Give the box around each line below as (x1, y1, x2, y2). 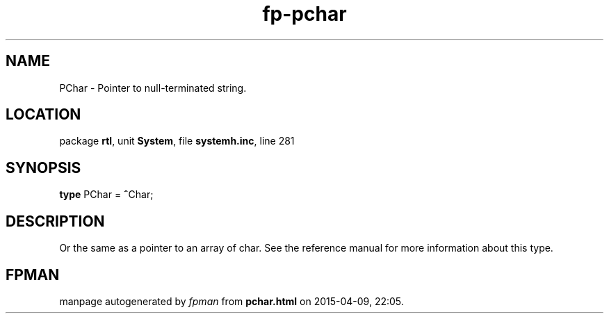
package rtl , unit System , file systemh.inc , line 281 (59, 135, 295, 147)
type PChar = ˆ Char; (59, 188, 154, 201)
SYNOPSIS (6, 158, 81, 177)
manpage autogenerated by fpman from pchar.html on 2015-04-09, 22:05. (59, 295, 404, 307)
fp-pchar (262, 2, 347, 26)
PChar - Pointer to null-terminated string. (59, 81, 247, 94)
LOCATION (6, 106, 81, 124)
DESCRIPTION (6, 212, 105, 230)
